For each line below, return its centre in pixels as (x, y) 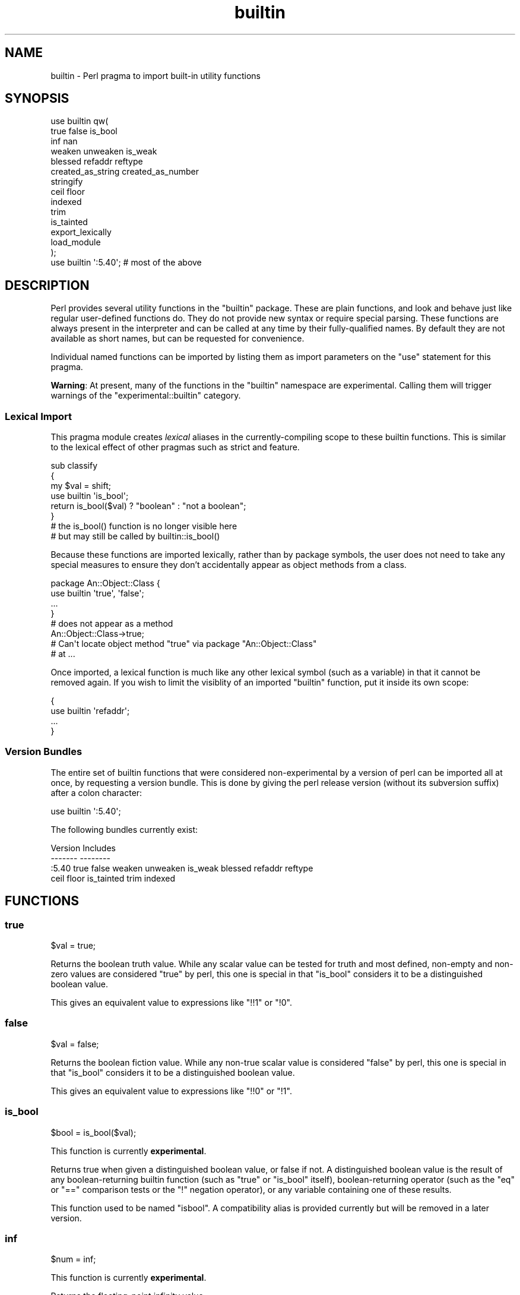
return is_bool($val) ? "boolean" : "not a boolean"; (148, 506)
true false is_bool (84, 131)
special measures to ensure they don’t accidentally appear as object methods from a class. (229, 565)
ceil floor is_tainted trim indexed (113, 878)
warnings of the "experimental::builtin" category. (146, 396)
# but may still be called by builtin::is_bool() (135, 536)
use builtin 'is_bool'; (90, 496)
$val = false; (75, 1044)
